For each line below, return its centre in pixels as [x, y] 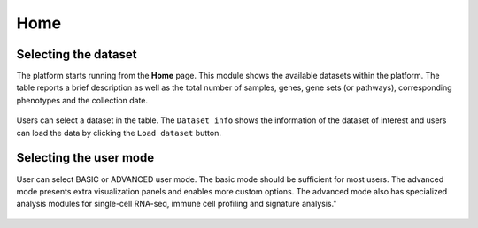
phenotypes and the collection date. [82, 100]
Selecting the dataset [77, 54]
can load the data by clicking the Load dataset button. [119, 133]
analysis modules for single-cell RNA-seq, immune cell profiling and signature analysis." [177, 204]
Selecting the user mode [85, 158]
